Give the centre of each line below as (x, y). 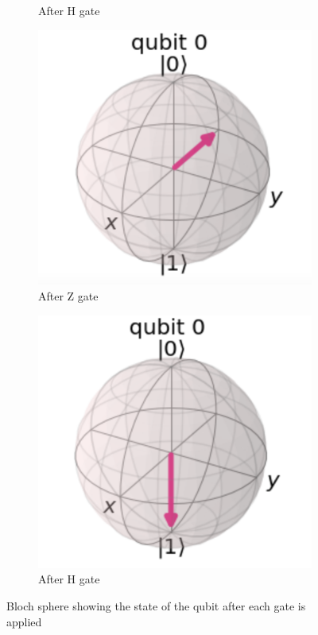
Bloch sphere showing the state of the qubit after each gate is (156, 606)
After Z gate (68, 295)
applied (24, 621)
